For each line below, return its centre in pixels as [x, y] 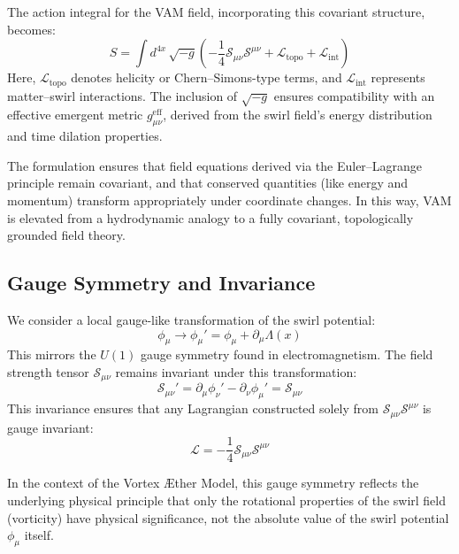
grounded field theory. [66, 235]
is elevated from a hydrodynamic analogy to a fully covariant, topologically [210, 217]
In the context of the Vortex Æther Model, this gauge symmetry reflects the [213, 483]
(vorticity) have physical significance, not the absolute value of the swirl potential [228, 517]
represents [398, 77]
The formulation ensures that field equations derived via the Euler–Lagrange [215, 165]
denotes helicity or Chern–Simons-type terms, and [207, 77]
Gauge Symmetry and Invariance [161, 283]
